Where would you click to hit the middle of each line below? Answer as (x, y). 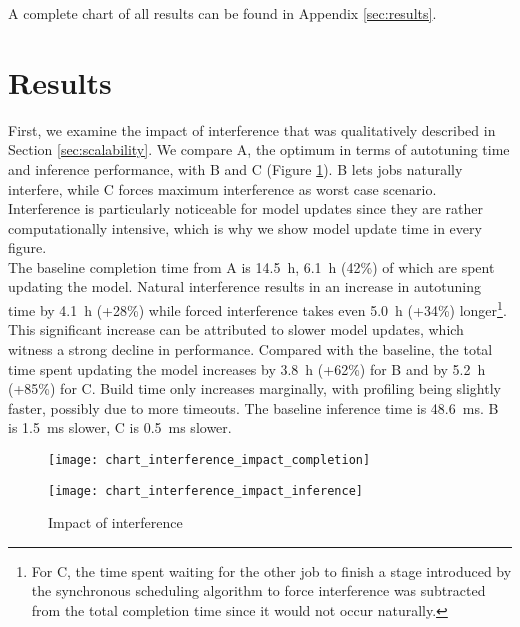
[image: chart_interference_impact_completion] (209, 459)
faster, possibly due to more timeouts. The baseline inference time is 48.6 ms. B (253, 407)
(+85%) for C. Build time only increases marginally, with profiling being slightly (254, 388)
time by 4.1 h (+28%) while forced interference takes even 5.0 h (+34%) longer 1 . (257, 308)
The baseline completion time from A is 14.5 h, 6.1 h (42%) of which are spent (251, 266)
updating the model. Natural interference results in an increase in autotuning (244, 286)
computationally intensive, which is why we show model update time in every (245, 227)
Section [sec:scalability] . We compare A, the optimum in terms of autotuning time (259, 149)
